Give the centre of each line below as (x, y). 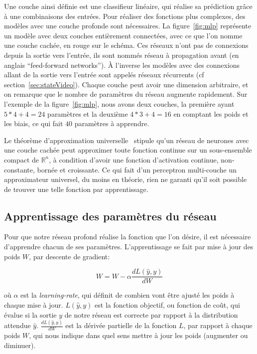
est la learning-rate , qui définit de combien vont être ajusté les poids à (128, 295)
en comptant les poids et (211, 113)
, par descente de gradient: (69, 256)
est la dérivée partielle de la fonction (121, 325)
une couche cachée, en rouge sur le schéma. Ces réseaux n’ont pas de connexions (126, 45)
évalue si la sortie (30, 314)
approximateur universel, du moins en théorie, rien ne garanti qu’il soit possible (126, 179)
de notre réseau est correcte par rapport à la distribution (151, 314)
